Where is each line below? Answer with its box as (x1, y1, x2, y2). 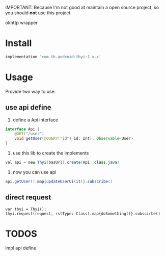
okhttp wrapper (5, 20, 38, 25)
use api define (5, 103, 51, 112)
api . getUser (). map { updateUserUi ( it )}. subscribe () (5, 178, 113, 184)
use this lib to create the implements (12, 150, 89, 156)
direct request (5, 193, 51, 202)
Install (5, 38, 32, 49)
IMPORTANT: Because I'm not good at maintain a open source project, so (5, 5, 159, 10)
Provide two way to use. (5, 88, 56, 94)
